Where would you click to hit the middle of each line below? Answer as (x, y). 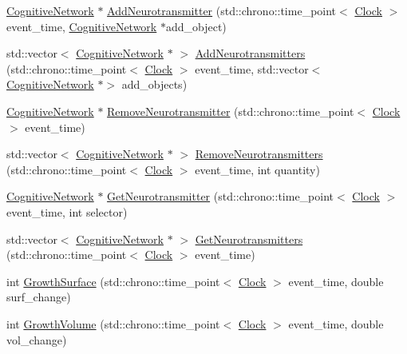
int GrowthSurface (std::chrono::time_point (113, 281)
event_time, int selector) (67, 211)
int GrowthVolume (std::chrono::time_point (113, 323)
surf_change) (39, 297)
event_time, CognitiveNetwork (82, 26)
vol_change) (37, 339)
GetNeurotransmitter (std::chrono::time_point (221, 196)
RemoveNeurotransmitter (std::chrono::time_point (231, 111)
